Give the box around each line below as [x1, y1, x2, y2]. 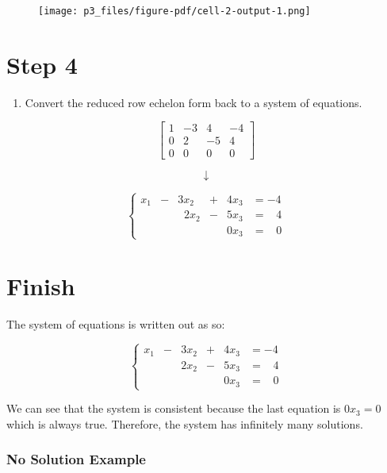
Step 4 [6, 48, 78, 80]
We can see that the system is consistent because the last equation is [6, 400, 341, 417]
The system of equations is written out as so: [6, 315, 225, 332]
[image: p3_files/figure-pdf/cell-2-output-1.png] [38, 6, 311, 17]
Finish [6, 269, 75, 302]
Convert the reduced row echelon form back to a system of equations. [25, 94, 362, 110]
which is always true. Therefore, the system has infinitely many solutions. [6, 415, 363, 432]
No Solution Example [6, 449, 146, 469]
